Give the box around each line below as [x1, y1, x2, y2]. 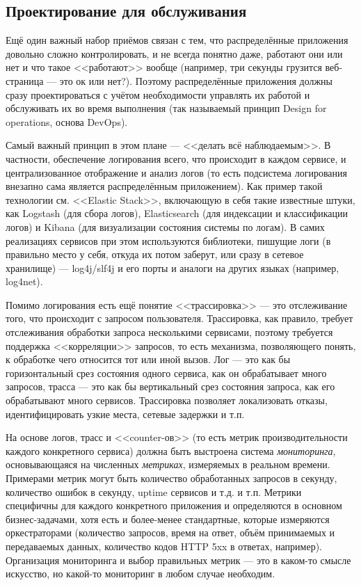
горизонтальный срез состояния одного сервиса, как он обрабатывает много [6, 365, 327, 380]
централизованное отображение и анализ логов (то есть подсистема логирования [6, 165, 347, 179]
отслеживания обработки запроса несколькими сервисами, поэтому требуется [6, 325, 333, 339]
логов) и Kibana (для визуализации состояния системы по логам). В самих [6, 219, 325, 234]
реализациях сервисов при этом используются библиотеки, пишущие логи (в [6, 233, 331, 248]
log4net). [6, 274, 43, 289]
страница [6, 73, 44, 88]
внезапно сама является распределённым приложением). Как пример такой [6, 179, 323, 193]
